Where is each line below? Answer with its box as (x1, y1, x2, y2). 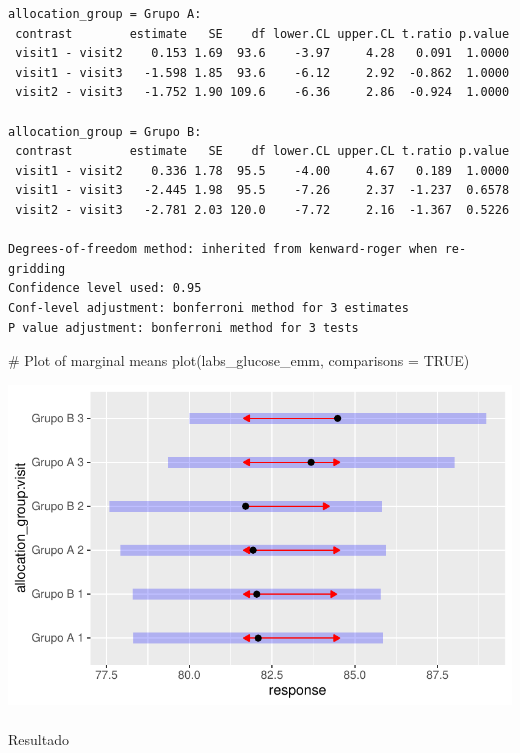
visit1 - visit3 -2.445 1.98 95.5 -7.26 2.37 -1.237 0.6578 (15, 183, 510, 198)
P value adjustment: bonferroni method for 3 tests (8, 320, 359, 335)
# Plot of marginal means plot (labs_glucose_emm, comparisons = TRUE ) (8, 350, 470, 371)
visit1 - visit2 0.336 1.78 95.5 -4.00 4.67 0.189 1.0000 (15, 163, 510, 178)
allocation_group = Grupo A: (8, 7, 202, 21)
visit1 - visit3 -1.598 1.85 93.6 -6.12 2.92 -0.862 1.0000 (15, 65, 510, 80)
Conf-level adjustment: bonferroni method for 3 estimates (8, 300, 409, 315)
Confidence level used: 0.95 (8, 281, 202, 296)
